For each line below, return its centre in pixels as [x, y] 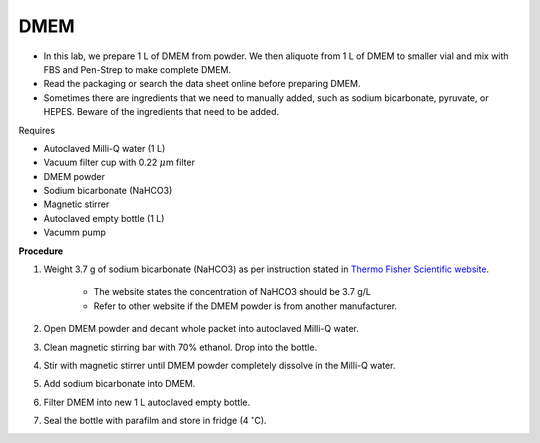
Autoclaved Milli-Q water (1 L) [104, 148]
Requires [36, 130]
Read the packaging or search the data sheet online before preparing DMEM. [202, 84]
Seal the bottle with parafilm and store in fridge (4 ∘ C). [155, 420]
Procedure [41, 251]
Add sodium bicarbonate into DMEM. [119, 384]
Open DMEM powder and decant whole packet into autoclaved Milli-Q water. [201, 329]
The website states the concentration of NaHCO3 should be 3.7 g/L [232, 292]
